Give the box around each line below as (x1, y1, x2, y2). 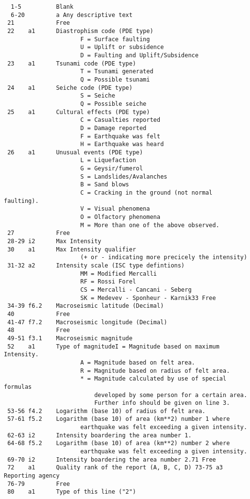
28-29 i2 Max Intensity (7, 238, 101, 245)
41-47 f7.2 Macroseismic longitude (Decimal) (7, 318, 167, 326)
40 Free (7, 310, 70, 317)
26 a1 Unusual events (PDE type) (7, 149, 143, 156)
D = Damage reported (80, 124, 147, 132)
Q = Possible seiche (80, 100, 147, 107)
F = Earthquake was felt (80, 133, 161, 140)
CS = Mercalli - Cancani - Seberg (80, 286, 192, 293)
